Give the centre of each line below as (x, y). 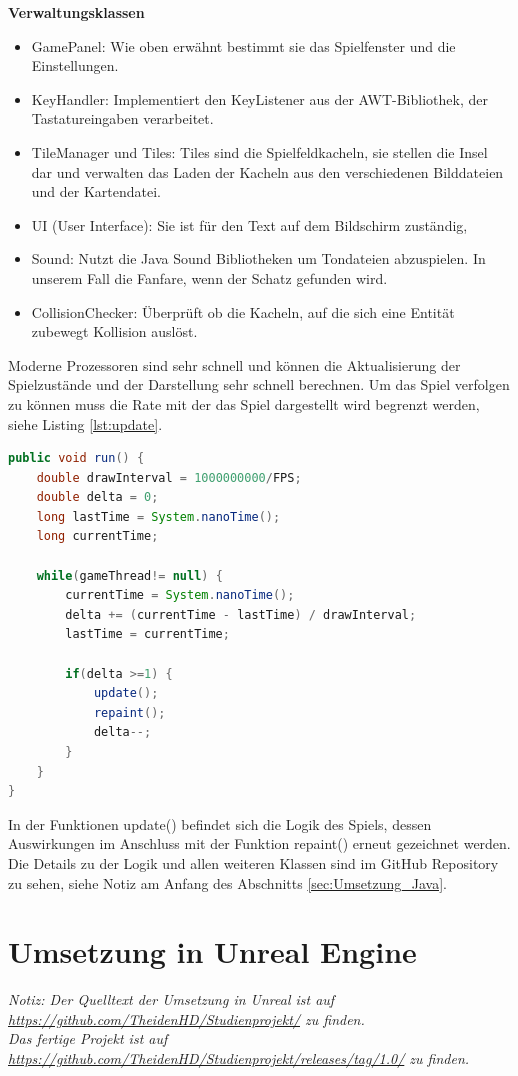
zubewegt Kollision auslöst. (114, 331)
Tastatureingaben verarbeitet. (122, 118)
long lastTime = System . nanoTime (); (158, 516)
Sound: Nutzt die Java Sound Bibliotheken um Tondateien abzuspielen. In (258, 258)
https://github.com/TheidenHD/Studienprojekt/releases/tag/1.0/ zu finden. (239, 1058)
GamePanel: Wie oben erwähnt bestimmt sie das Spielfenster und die (243, 45)
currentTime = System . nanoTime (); (180, 595)
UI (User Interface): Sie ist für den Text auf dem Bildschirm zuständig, (249, 224)
